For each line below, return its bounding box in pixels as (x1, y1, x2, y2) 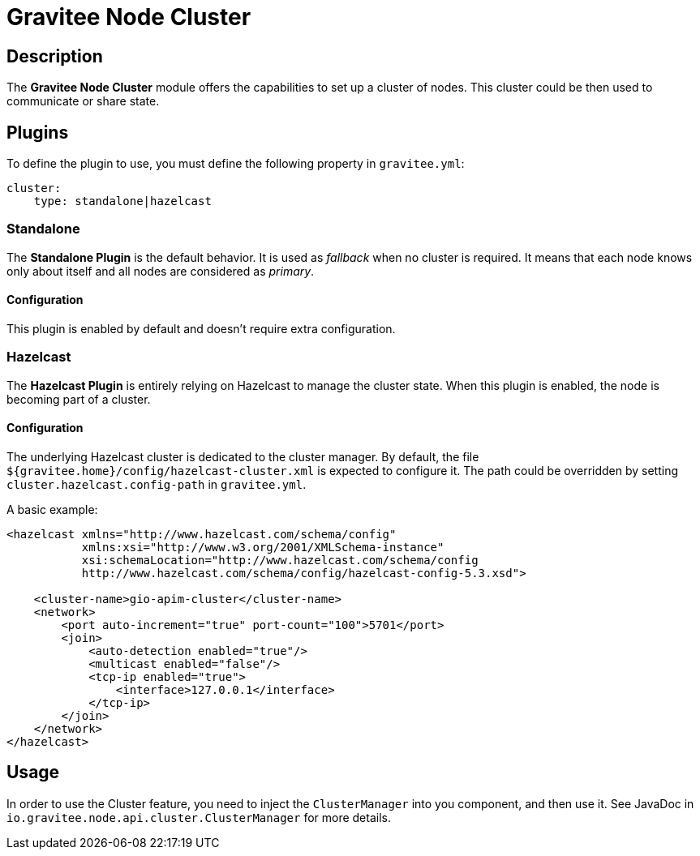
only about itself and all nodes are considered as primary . (6, 263, 315, 278)
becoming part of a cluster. (6, 392, 151, 406)
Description (6, 45, 103, 66)
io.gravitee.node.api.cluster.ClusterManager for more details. (6, 810, 391, 824)
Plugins (6, 122, 69, 143)
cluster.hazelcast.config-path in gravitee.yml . (6, 477, 307, 491)
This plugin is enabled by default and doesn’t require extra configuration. (6, 321, 396, 336)
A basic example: (6, 502, 98, 516)
